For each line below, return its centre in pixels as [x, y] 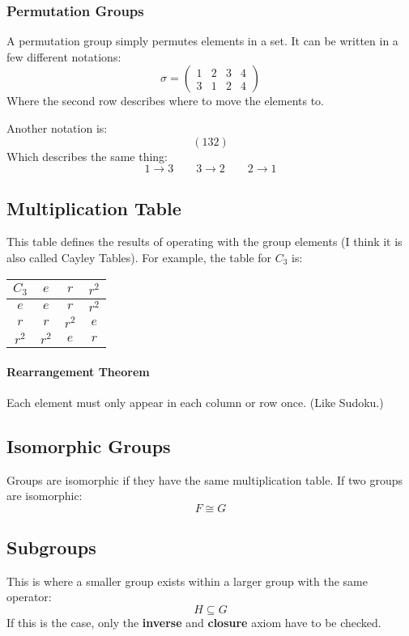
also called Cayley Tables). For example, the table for [139, 257]
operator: [29, 597]
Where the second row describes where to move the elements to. [165, 101]
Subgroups [51, 547]
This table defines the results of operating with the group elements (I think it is [204, 242]
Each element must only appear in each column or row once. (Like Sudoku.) [195, 402]
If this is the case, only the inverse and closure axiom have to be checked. [194, 623]
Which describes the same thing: [87, 156]
